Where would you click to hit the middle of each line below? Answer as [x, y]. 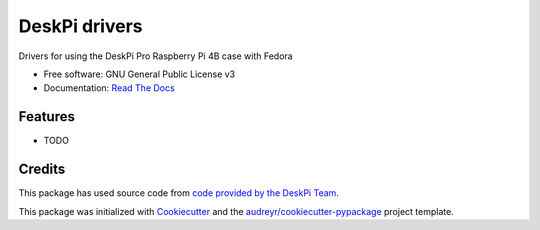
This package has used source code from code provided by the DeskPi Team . [179, 193]
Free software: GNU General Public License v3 [139, 74]
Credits [42, 169]
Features [46, 116]
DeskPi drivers [80, 26]
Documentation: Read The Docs [109, 88]
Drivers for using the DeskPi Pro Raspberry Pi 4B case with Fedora [156, 56]
